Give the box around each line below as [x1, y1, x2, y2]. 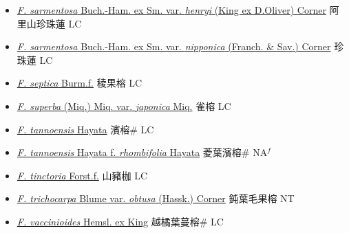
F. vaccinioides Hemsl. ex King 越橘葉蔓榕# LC [17, 214, 224, 228]
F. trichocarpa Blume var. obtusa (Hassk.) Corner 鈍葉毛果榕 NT [17, 191, 295, 206]
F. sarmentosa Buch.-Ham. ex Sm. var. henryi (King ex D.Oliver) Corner [17, 3, 326, 16]
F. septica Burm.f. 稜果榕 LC [17, 76, 142, 90]
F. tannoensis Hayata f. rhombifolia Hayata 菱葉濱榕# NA [17, 145, 268, 159]
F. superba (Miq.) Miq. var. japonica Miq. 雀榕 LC [17, 98, 231, 113]
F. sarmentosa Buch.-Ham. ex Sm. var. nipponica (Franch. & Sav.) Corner [17, 39, 331, 54]
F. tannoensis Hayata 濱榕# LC [17, 122, 154, 136]
